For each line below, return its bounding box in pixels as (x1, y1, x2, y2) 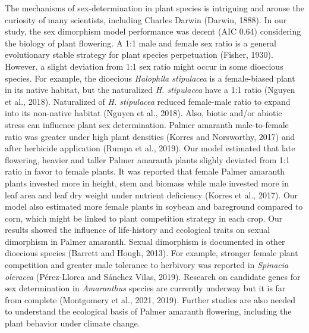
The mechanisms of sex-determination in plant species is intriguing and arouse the (5, 2, 304, 14)
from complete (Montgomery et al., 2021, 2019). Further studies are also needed (5, 293, 296, 306)
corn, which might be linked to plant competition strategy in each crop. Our (5, 211, 283, 224)
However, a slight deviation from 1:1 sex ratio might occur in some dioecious (5, 60, 283, 72)
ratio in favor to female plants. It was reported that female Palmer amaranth (5, 165, 285, 178)
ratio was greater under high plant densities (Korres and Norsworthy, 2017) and (5, 130, 295, 142)
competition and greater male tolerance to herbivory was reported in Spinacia (5, 259, 289, 271)
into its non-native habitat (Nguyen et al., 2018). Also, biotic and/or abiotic (5, 107, 282, 119)
